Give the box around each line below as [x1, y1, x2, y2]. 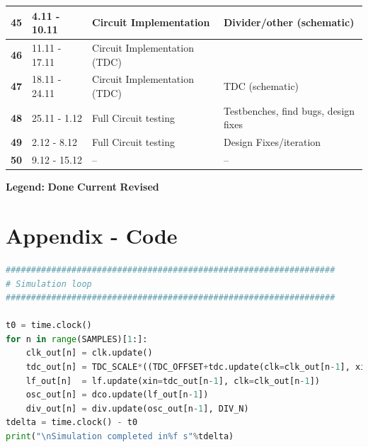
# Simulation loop [6, 278, 92, 289]
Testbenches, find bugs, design [224, 103, 355, 118]
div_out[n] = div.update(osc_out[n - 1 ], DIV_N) [25, 403, 249, 414]
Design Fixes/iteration [224, 135, 321, 149]
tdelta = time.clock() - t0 [6, 417, 138, 428]
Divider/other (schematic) [224, 15, 355, 30]
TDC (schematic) [224, 79, 299, 94]
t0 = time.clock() [6, 320, 92, 331]
